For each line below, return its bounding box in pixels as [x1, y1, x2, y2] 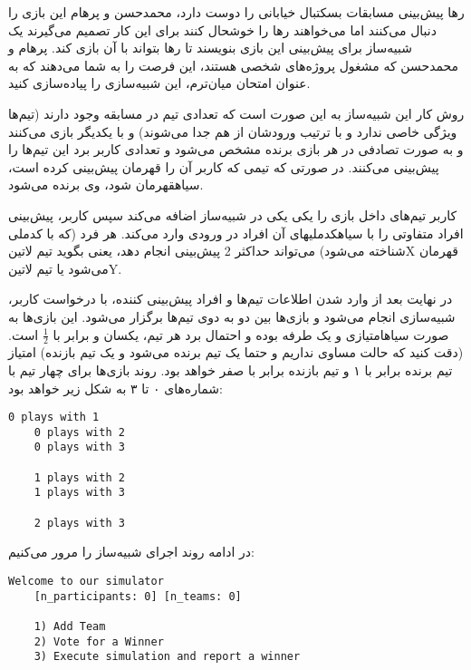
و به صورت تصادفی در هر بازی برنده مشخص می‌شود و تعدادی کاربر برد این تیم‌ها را [8, 140, 464, 159]
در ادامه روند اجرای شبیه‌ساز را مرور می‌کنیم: [8, 542, 255, 561]
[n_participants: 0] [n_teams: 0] [34, 589, 242, 603]
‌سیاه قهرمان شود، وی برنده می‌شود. [8, 175, 204, 194]
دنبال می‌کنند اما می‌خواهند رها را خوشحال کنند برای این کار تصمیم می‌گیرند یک [8, 20, 437, 39]
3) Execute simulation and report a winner [34, 650, 301, 664]
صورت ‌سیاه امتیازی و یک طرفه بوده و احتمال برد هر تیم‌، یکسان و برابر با [53, 325, 449, 344]
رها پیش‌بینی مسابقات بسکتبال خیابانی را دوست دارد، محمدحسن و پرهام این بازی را [8, 3, 465, 21]
